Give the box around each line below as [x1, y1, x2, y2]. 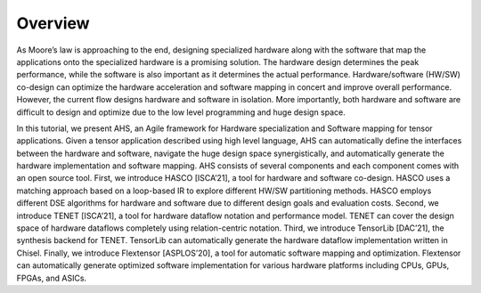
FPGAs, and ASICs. [16, 273, 87, 283]
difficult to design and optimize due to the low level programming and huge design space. [16, 107, 346, 118]
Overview [16, 13, 90, 33]
